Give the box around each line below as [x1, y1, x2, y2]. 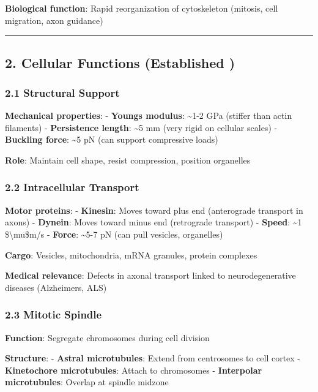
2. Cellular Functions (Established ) [5, 53, 235, 72]
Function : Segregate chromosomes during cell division [5, 331, 210, 344]
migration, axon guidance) [5, 13, 103, 26]
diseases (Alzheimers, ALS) [5, 281, 107, 293]
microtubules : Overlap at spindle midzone [5, 375, 169, 388]
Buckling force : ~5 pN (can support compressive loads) [5, 133, 218, 146]
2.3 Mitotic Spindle [5, 307, 102, 322]
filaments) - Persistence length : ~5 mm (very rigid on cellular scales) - [5, 121, 278, 134]
